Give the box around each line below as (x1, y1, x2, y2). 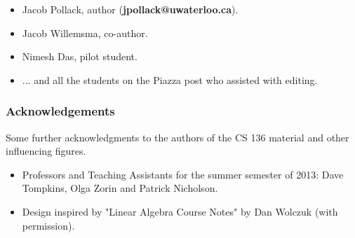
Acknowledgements (6, 102, 115, 120)
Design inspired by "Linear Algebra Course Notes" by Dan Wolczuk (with (22, 204, 338, 218)
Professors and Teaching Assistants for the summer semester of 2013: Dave (22, 167, 344, 181)
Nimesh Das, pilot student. (22, 49, 138, 64)
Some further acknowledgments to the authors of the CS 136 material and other (6, 129, 349, 144)
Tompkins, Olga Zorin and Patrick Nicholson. (22, 181, 218, 195)
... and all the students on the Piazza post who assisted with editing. (22, 72, 318, 87)
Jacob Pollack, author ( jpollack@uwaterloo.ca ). (22, 2, 239, 16)
